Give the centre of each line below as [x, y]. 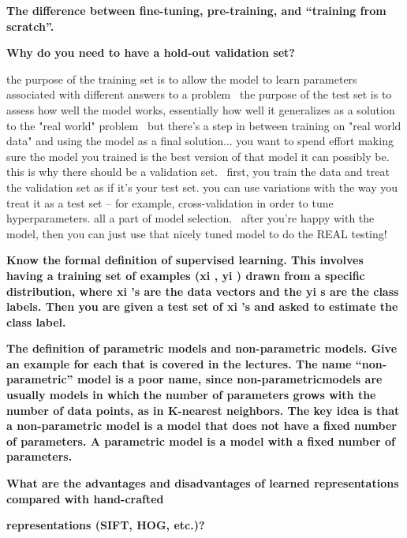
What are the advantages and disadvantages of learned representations [203, 483]
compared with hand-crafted [85, 498]
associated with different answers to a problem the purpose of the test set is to [199, 94]
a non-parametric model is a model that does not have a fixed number [202, 426]
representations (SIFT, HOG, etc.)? [106, 525]
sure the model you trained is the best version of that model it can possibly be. [198, 156]
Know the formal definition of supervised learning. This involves [185, 260]
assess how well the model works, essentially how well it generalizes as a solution [201, 109]
